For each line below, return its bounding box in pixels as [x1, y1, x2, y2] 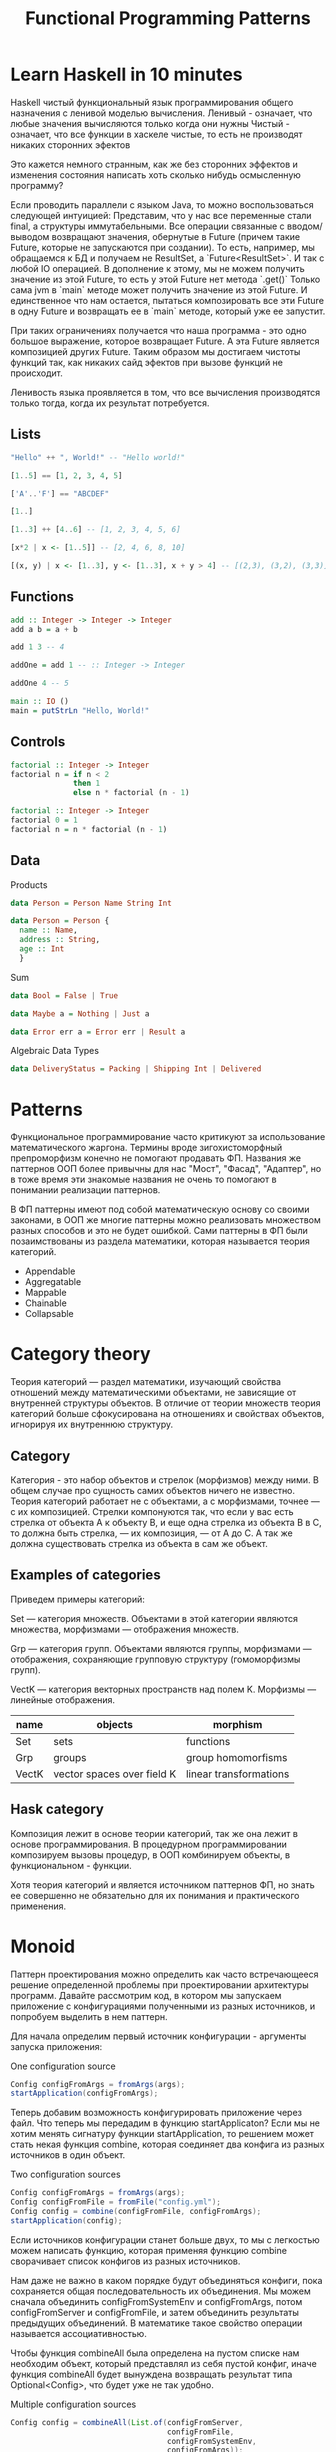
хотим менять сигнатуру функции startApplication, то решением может [10, 2128, 315, 2140]
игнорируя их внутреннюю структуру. [10, 1418, 173, 1431]
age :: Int [19, 944, 65, 954]
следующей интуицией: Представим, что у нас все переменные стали [10, 209, 312, 221]
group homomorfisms [185, 1750, 288, 1764]
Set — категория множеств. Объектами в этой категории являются [10, 1612, 298, 1624]
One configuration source [10, 2060, 117, 2072]
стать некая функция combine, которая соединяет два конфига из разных [10, 2138, 325, 2151]
